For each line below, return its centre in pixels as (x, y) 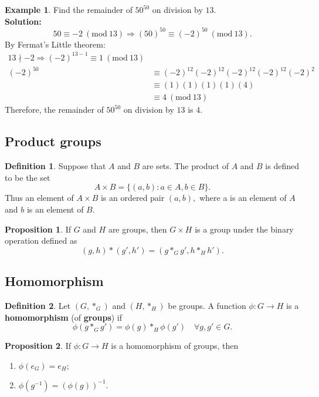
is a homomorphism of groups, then (175, 346)
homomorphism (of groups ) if (64, 317)
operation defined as (41, 240)
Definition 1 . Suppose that (55, 166)
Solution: (23, 21)
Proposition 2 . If (38, 346)
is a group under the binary (244, 229)
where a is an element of (243, 198)
